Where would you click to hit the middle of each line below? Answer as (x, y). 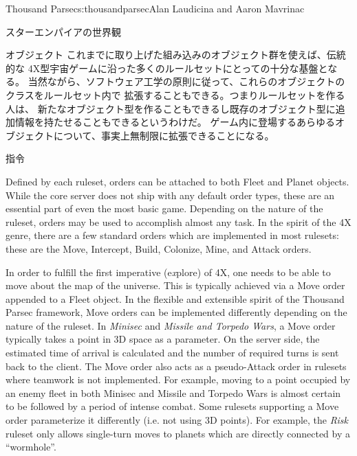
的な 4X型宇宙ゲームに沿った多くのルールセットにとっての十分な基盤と (167, 68)
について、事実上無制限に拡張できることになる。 (164, 135)
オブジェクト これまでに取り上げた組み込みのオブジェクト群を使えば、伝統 (176, 55)
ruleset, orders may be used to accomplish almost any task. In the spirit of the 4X (178, 221)
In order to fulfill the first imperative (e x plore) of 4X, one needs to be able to (168, 272)
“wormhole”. (31, 447)
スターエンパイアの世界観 (63, 31)
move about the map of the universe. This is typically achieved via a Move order (175, 285)
